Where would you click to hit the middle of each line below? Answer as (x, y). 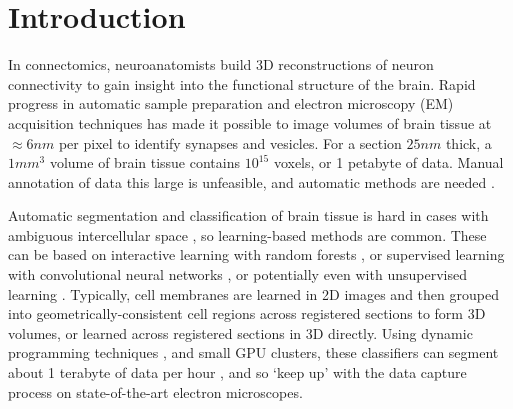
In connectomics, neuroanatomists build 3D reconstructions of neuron (221, 64)
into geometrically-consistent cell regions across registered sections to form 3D (247, 313)
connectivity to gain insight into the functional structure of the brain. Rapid (242, 83)
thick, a (468, 142)
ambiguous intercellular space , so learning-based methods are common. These (247, 234)
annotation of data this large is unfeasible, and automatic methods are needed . (251, 181)
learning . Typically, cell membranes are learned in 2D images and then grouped (253, 293)
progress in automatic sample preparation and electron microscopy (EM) (231, 103)
